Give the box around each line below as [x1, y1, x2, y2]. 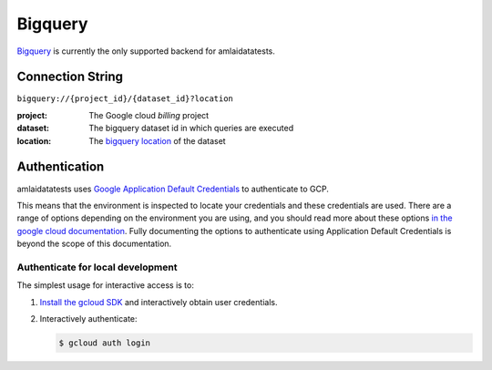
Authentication [16, 159, 105, 175]
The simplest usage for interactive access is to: [16, 280, 195, 291]
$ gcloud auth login [58, 338, 150, 348]
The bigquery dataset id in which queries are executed [88, 123, 294, 134]
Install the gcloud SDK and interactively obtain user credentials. [39, 296, 278, 307]
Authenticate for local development [16, 261, 178, 273]
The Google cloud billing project [88, 109, 210, 120]
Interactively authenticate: [39, 313, 138, 324]
